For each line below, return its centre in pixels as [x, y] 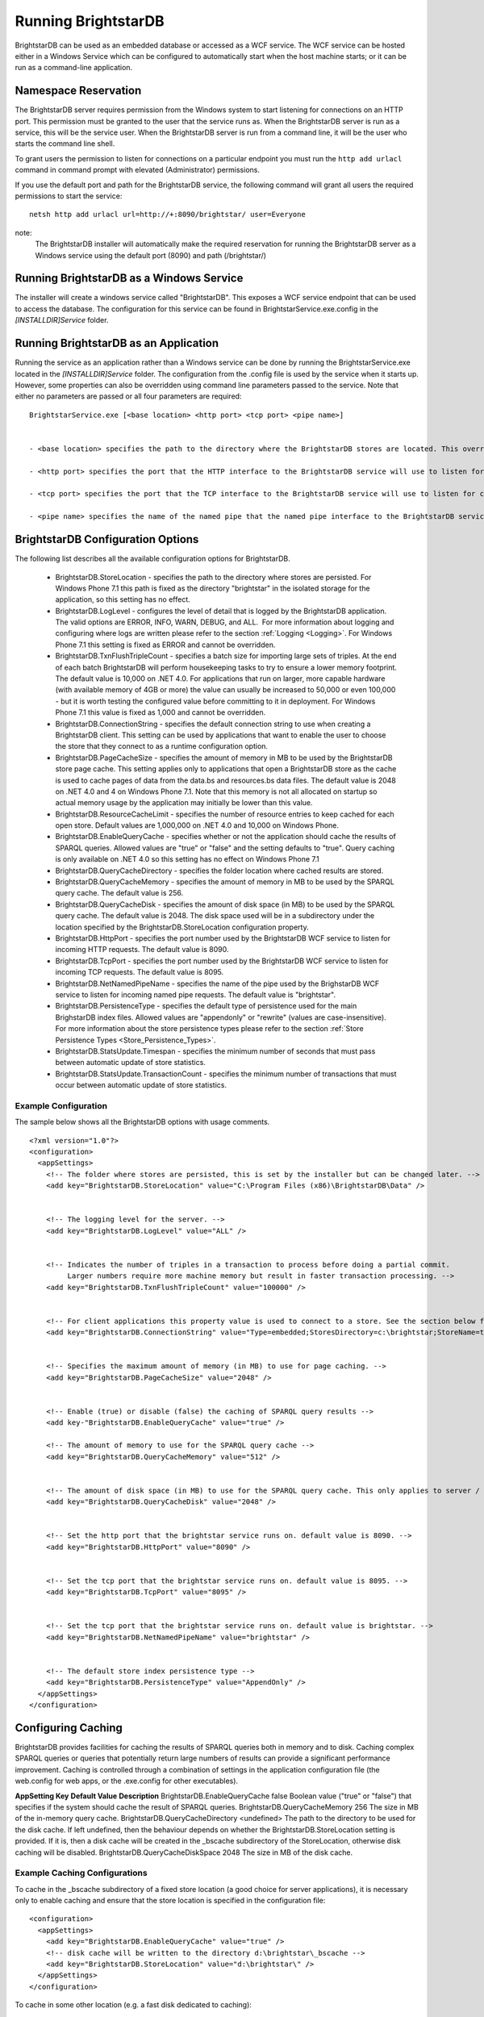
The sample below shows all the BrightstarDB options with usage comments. [142, 1122]
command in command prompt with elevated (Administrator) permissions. [137, 170]
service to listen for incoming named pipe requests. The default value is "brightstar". [196, 994]
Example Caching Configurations [81, 1873]
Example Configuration [61, 1105]
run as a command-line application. [74, 68]
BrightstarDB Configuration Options [107, 539]
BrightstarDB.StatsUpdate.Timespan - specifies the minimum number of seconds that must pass [215, 1051]
